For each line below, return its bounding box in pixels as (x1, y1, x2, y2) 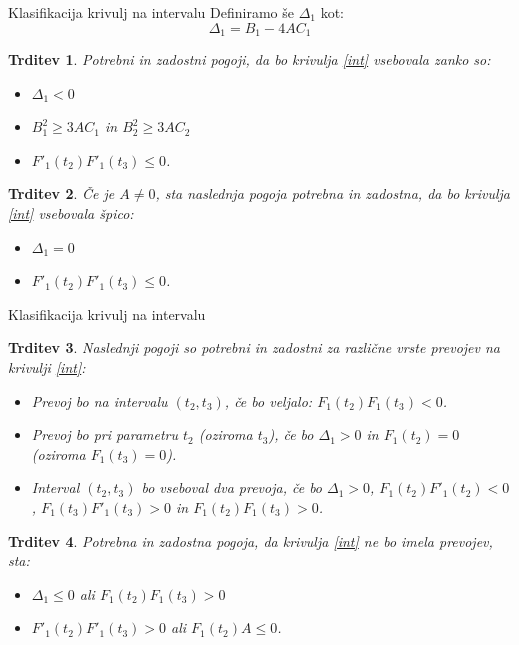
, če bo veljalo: (224, 390, 313, 411)
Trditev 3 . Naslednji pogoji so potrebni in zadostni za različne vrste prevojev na (8, 337, 500, 358)
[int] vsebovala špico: (8, 203, 134, 224)
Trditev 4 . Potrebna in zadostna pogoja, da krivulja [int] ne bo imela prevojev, (8, 530, 493, 551)
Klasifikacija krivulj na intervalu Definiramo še (8, 2, 294, 22)
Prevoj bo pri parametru (31, 424, 178, 445)
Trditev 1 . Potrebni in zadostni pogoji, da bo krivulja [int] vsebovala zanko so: (8, 49, 491, 70)
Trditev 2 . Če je (8, 183, 115, 204)
